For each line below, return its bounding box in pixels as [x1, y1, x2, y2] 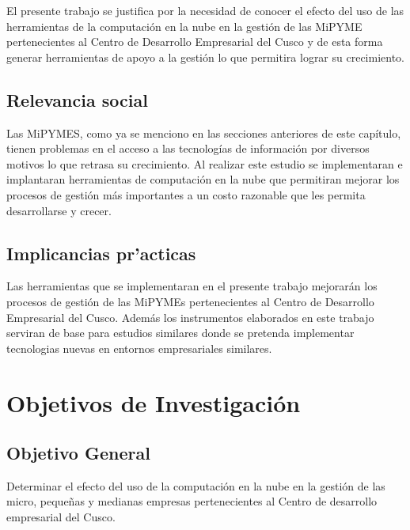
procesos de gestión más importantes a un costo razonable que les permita [6, 186, 366, 203]
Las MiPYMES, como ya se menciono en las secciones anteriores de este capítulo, [6, 124, 401, 141]
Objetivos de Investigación [6, 386, 301, 418]
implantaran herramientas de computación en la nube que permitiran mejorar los [6, 171, 400, 187]
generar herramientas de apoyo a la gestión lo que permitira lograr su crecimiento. [6, 48, 405, 65]
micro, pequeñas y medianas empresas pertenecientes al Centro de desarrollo [6, 493, 378, 509]
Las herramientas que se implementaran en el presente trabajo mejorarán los [6, 278, 378, 294]
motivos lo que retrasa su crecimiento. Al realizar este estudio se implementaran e [6, 155, 403, 172]
